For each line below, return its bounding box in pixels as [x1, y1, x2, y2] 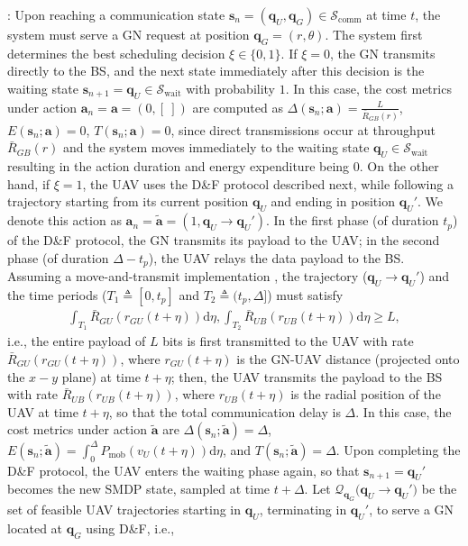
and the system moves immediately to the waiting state [63, 138, 370, 157]
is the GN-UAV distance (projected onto [236, 349, 460, 368]
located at [7, 519, 63, 537]
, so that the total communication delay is [108, 402, 341, 421]
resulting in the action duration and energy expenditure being [7, 157, 350, 176]
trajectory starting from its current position [7, 192, 249, 211]
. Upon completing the [335, 440, 461, 459]
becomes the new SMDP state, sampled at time [7, 479, 271, 498]
